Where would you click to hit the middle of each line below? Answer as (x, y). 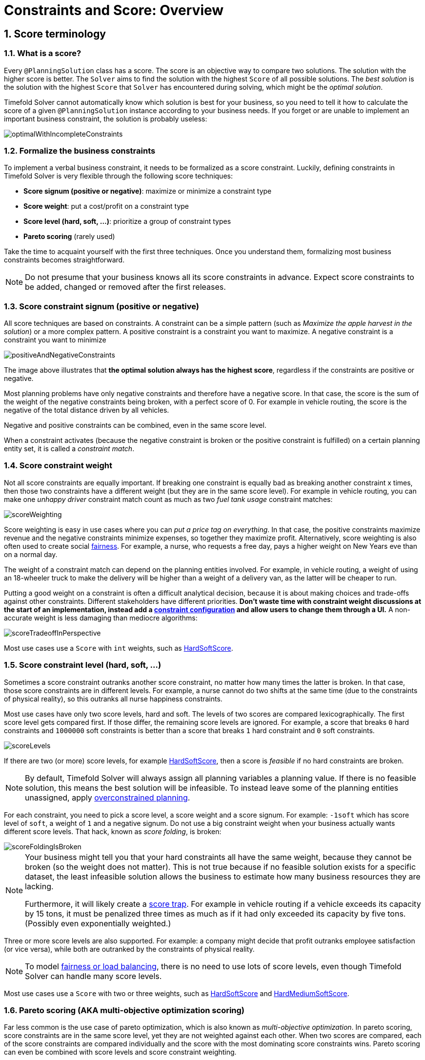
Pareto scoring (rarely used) (69, 237)
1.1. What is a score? (43, 53)
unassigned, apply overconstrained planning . (108, 797)
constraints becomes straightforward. (64, 260)
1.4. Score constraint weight (58, 466)
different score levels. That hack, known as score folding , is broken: (113, 831)
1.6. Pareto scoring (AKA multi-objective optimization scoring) (124, 1010)
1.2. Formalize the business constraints (80, 150)
